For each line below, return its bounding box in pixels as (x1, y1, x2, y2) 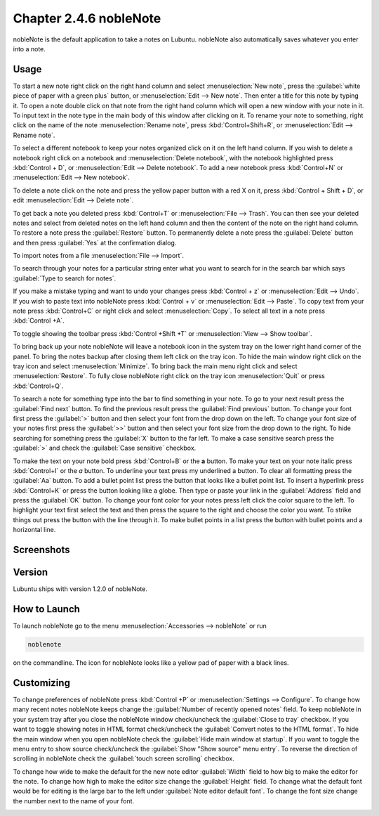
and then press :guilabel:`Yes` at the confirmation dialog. (13, 238, 177, 247)
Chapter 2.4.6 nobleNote (13, 11, 161, 26)
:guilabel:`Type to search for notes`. (13, 274, 117, 283)
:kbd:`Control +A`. (13, 316, 65, 325)
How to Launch (13, 603, 81, 615)
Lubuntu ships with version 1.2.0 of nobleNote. (13, 585, 147, 593)
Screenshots (13, 544, 70, 556)
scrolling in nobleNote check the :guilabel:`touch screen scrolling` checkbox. (13, 754, 234, 763)
